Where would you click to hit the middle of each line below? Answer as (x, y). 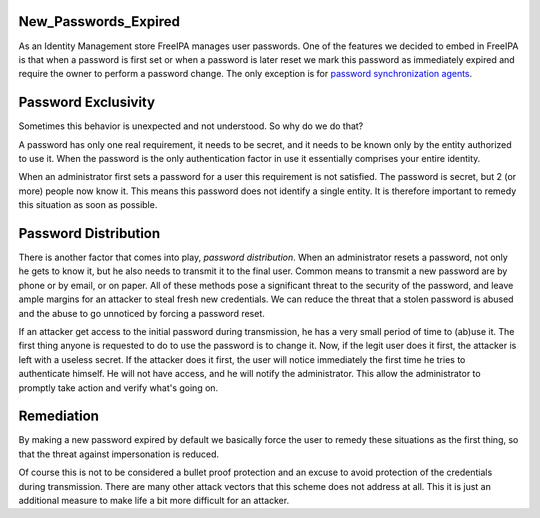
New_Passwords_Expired (99, 21)
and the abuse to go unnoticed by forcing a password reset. (141, 313)
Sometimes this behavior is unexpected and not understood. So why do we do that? (191, 126)
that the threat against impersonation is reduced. (119, 454)
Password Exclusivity (86, 102)
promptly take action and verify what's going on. (118, 387)
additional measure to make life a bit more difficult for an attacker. (154, 501)
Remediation (59, 416)
